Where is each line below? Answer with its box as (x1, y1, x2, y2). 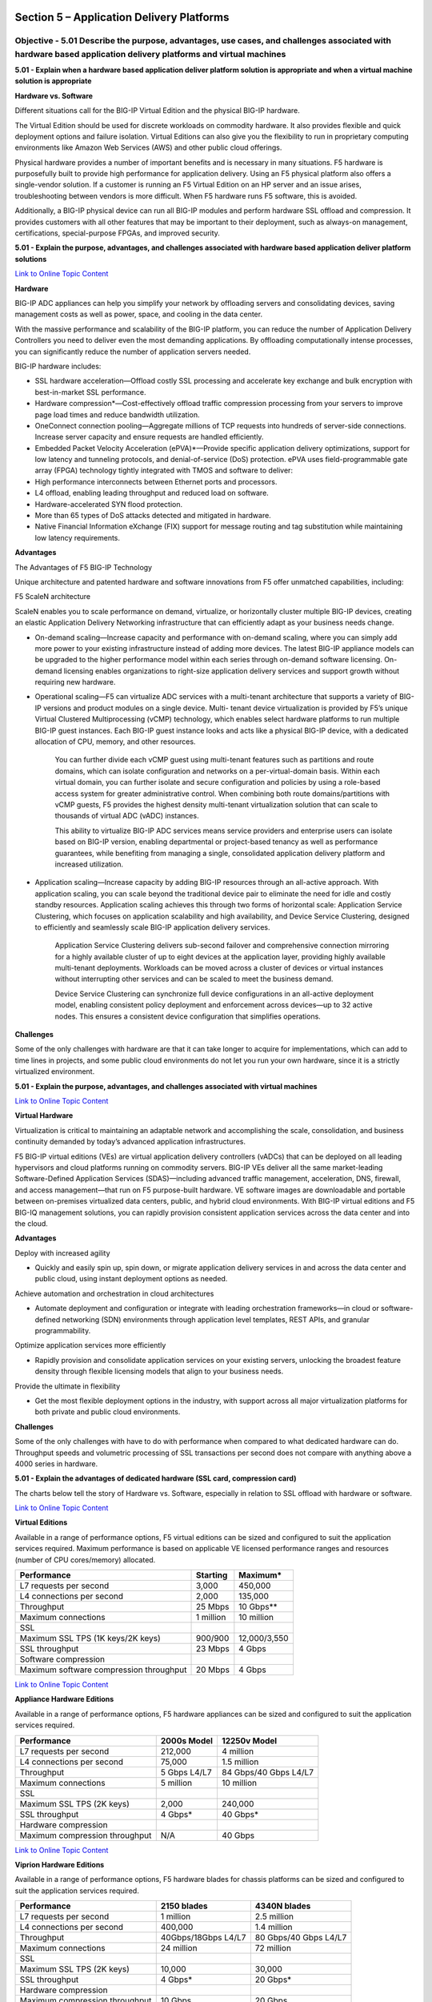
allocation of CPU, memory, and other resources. (34, 737, 196, 746)
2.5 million (254, 1911, 294, 1922)
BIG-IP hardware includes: (14, 361, 102, 371)
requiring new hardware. (34, 677, 116, 687)
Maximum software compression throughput (19, 1664, 187, 1675)
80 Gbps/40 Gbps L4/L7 (254, 1932, 347, 1944)
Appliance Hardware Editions (14, 1694, 114, 1704)
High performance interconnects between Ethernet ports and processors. (34, 476, 278, 486)
